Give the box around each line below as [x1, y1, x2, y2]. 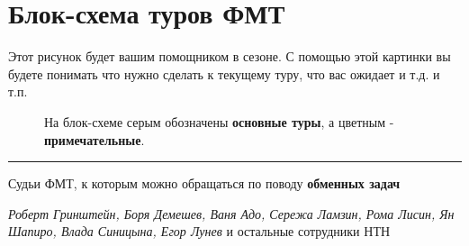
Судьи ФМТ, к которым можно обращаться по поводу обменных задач [8, 174, 401, 193]
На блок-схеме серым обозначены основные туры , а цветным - [44, 112, 394, 131]
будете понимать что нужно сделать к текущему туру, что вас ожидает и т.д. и [8, 64, 440, 83]
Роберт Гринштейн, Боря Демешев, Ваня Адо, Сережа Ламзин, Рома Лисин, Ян [8, 204, 455, 223]
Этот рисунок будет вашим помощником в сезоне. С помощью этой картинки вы [8, 47, 451, 66]
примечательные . [44, 130, 145, 149]
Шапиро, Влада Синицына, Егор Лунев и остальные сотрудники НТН [8, 222, 391, 241]
